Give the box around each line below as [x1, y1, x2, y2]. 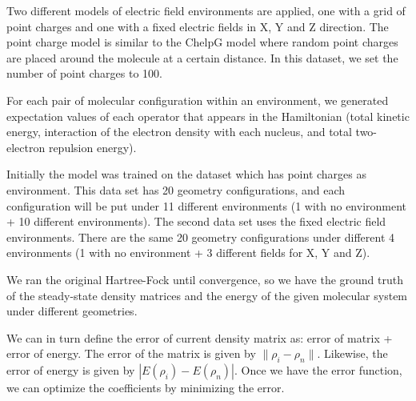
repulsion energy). [48, 138, 137, 155]
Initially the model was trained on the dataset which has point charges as [6, 166, 367, 182]
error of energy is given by [6, 362, 135, 379]
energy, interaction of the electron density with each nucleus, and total [6, 123, 352, 140]
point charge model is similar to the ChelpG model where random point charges [6, 34, 398, 50]
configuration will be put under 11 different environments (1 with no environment [6, 197, 407, 214]
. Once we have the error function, [234, 362, 402, 379]
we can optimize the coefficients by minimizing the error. [6, 379, 285, 396]
